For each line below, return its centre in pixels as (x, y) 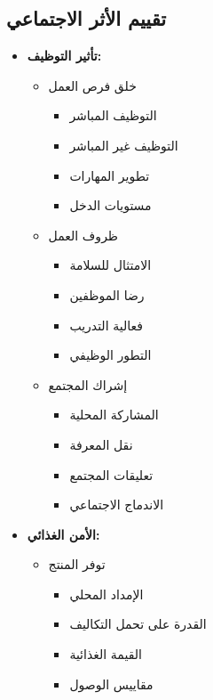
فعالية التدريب (106, 325)
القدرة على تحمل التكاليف (138, 624)
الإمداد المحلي (106, 594)
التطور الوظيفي (110, 355)
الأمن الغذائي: (63, 534)
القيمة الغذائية (106, 654)
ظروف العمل (83, 235)
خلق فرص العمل (92, 85)
